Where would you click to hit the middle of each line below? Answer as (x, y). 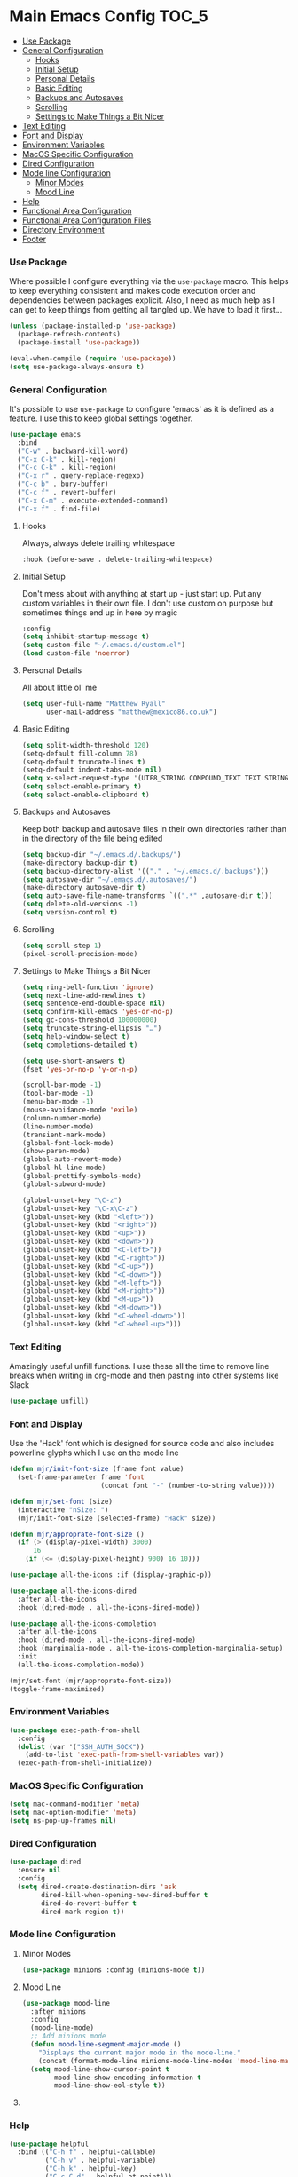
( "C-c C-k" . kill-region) (67, 468)
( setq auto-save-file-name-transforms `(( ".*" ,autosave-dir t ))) (147, 896)
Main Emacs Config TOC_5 (109, 16)
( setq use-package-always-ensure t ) (77, 367)
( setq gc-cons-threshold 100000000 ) (90, 1020)
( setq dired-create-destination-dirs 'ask (97, 1887)
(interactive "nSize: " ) (63, 1510)
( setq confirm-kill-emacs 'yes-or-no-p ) (98, 1012)
